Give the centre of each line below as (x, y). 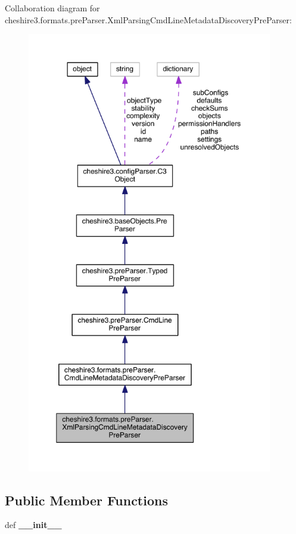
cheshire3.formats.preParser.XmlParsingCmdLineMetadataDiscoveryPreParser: (148, 19)
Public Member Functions (86, 500)
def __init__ (33, 525)
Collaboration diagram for (52, 8)
